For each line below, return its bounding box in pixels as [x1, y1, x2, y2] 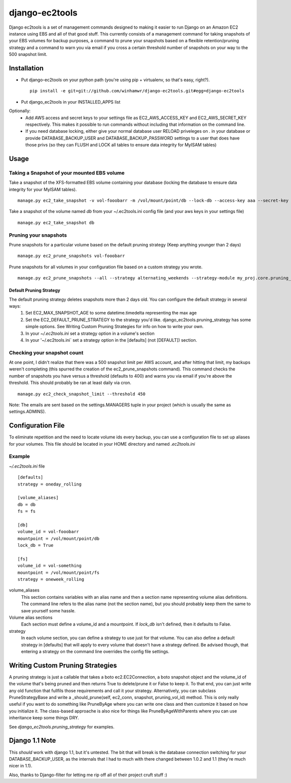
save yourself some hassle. [21, 608, 76, 613]
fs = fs [17, 508, 36, 514]
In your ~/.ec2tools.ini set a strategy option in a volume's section [25, 331, 155, 336]
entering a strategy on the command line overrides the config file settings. [21, 648, 170, 654]
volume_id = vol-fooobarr [17, 529, 80, 535]
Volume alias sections [9, 615, 53, 621]
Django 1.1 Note [9, 736, 56, 745]
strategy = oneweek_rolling [17, 576, 84, 582]
